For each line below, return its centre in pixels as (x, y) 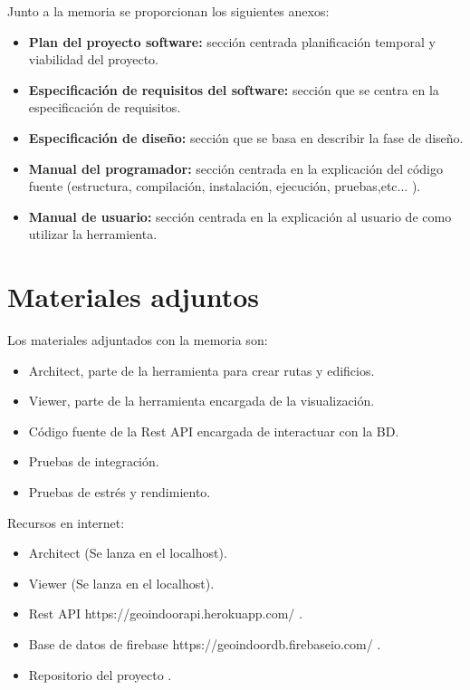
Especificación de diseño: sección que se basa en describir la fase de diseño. (246, 137)
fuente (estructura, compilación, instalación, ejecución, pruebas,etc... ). (225, 186)
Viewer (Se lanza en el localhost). (121, 583)
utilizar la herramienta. (93, 234)
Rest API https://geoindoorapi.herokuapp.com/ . (165, 613)
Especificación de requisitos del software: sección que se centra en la (234, 89)
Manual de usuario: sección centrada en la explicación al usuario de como (240, 216)
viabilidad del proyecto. (93, 59)
